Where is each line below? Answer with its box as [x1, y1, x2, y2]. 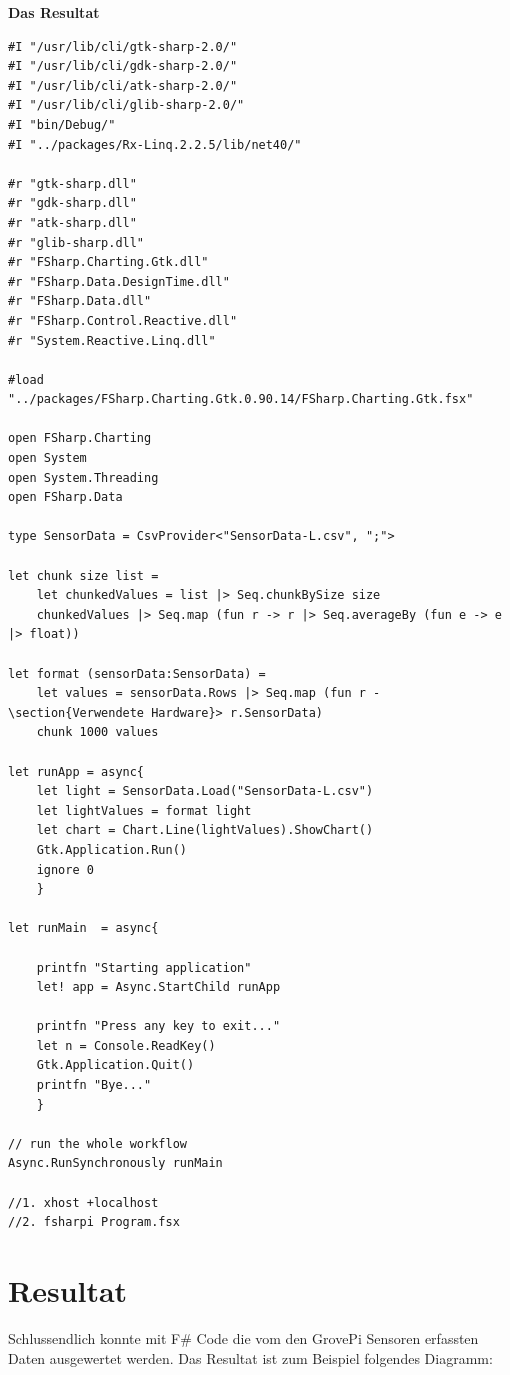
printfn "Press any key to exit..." [36, 1019, 281, 1034]
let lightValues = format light [36, 803, 252, 818]
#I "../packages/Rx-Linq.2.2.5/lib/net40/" [8, 137, 302, 152]
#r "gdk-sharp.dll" [8, 196, 137, 211]
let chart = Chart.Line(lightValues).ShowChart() [36, 823, 374, 838]
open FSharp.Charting [8, 431, 152, 446]
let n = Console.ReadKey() [36, 1038, 216, 1053]
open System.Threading [8, 470, 159, 485]
